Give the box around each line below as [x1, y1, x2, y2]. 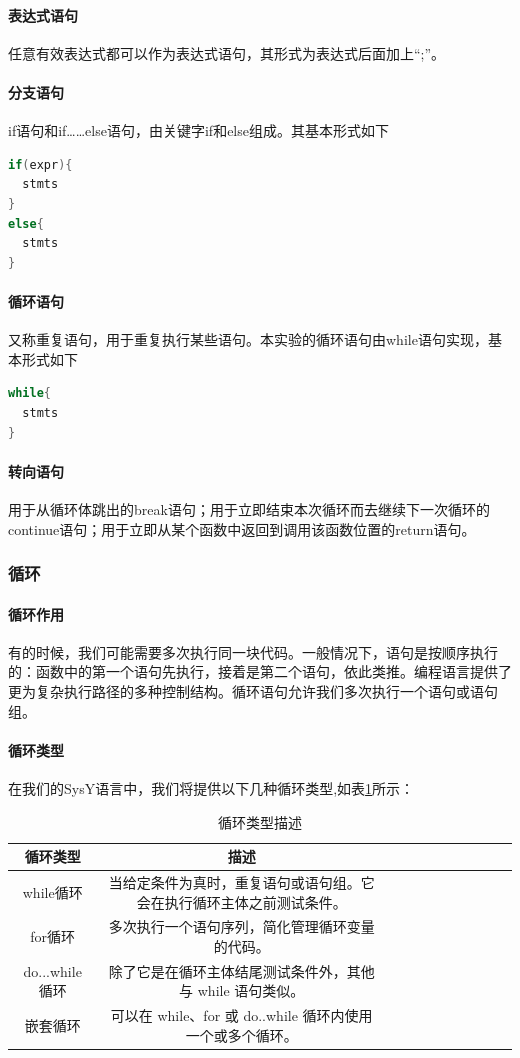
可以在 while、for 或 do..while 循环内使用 [110, 1005, 373, 1026]
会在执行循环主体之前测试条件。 [136, 891, 347, 912]
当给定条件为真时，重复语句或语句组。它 [108, 871, 375, 892]
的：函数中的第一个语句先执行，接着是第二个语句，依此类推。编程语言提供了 [8, 661, 512, 682]
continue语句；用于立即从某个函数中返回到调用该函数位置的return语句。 [8, 518, 476, 539]
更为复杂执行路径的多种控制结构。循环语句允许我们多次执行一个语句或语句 [8, 680, 498, 701]
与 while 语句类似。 [179, 980, 305, 1001]
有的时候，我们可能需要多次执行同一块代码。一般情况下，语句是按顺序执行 [8, 641, 498, 662]
